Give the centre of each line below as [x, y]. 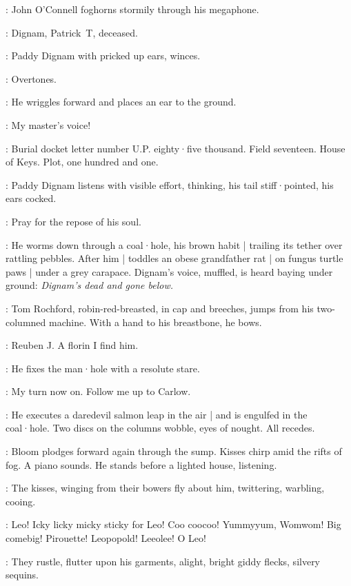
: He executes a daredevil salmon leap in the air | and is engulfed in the [157, 414]
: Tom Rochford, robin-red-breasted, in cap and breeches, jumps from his [160, 308]
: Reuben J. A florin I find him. [72, 345]
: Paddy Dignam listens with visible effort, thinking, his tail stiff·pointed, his [170, 184]
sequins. [22, 575]
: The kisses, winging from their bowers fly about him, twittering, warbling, [165, 488]
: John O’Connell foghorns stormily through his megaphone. [132, 9]
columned [26, 322]
